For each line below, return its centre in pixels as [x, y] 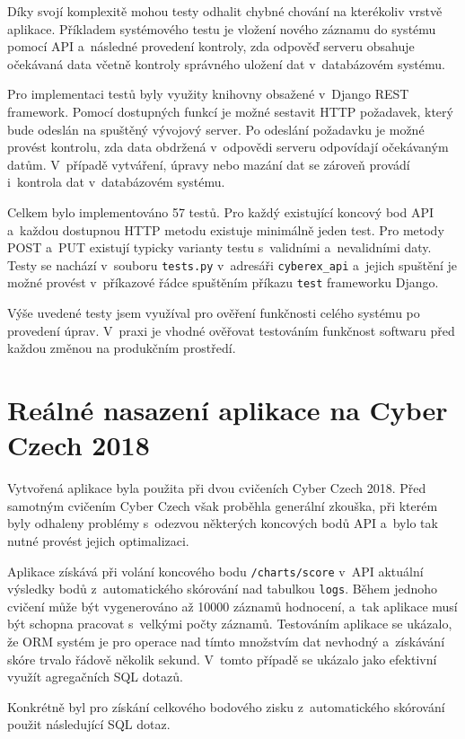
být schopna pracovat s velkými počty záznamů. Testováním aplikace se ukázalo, [230, 624]
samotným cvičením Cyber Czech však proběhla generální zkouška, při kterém [223, 505]
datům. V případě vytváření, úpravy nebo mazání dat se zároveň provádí [209, 164]
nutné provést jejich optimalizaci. [98, 540]
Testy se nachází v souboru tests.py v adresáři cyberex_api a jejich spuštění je [232, 264]
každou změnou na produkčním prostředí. [122, 348]
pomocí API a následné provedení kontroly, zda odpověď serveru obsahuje [211, 46]
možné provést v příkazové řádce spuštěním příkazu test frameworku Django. [223, 282]
